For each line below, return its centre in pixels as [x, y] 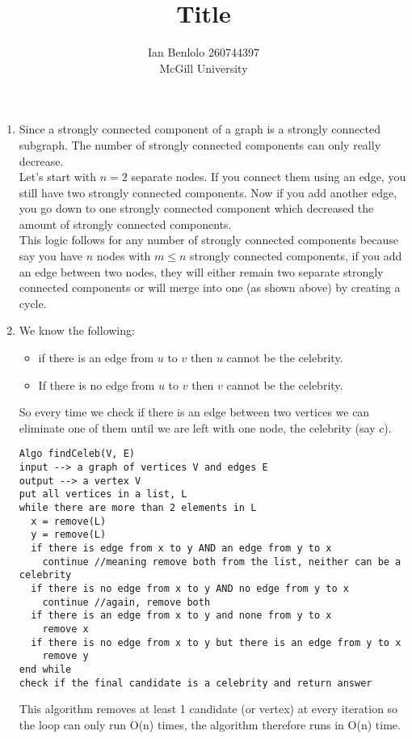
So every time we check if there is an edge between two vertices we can [194, 412]
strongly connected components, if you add [296, 256]
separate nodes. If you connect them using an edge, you [269, 177]
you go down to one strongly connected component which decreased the [196, 208]
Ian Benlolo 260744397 [204, 52]
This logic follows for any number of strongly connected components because [208, 240]
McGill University [204, 68]
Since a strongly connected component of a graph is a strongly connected [200, 129]
